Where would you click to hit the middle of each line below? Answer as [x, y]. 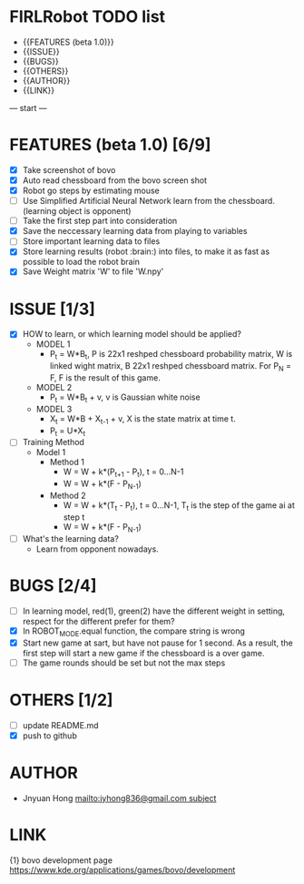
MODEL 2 [54, 388]
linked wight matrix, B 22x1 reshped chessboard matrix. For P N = [171, 367]
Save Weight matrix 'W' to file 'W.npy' [93, 271]
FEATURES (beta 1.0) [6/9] [110, 145]
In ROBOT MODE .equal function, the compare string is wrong [133, 632]
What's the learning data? [71, 538]
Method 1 [67, 462]
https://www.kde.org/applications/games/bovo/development [123, 869]
